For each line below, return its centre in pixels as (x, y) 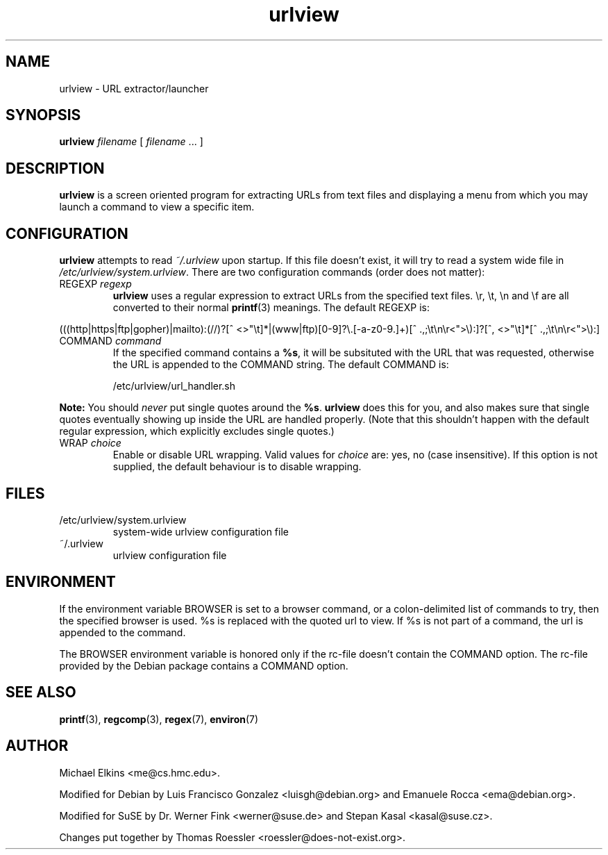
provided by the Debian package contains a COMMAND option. (204, 665)
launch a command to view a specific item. (157, 207)
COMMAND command (110, 341)
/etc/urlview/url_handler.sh (174, 386)
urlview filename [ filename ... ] (131, 142)
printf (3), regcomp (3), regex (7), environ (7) (159, 719)
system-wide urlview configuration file (201, 531)
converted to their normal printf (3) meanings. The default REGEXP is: (271, 308)
